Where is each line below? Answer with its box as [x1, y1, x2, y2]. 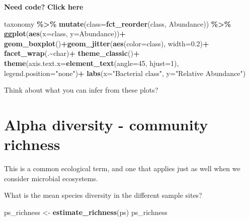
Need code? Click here [4, 2, 84, 12]
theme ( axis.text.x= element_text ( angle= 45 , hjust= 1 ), [4, 57, 179, 68]
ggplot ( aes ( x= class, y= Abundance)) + [4, 28, 126, 39]
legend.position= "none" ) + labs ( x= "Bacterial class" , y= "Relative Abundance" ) [4, 67, 246, 78]
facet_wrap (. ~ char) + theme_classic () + [4, 48, 140, 58]
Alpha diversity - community [4, 114, 208, 134]
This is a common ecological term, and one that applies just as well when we [4, 163, 240, 174]
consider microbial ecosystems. [4, 173, 98, 183]
